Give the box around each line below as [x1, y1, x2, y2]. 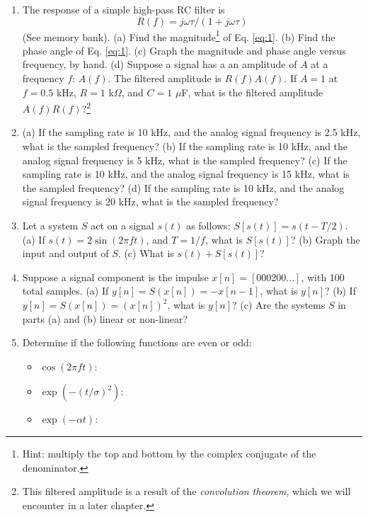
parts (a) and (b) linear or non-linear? [22, 311, 188, 326]
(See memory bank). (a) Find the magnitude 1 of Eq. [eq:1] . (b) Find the [22, 27, 335, 44]
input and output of [22, 246, 109, 261]
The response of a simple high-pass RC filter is [22, 2, 225, 16]
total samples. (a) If [22, 283, 109, 298]
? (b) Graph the [290, 232, 360, 246]
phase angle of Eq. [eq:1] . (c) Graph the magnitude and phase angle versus [22, 42, 346, 57]
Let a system [22, 218, 79, 233]
